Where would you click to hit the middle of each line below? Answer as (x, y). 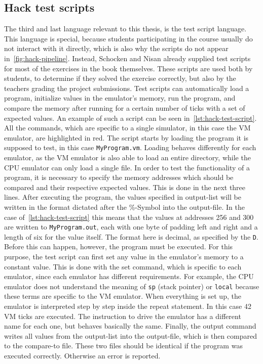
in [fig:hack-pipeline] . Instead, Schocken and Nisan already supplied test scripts (127, 58)
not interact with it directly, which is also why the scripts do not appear (116, 48)
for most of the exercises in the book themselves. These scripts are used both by (128, 68)
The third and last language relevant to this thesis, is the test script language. (125, 29)
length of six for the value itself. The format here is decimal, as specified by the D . (131, 236)
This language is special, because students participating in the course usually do (128, 38)
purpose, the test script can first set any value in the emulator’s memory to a (124, 257)
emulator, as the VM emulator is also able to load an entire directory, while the (127, 157)
